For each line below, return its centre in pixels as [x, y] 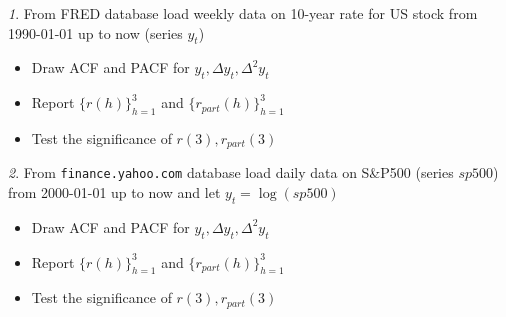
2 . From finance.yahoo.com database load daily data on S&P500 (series [231, 172]
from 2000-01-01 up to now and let [114, 192]
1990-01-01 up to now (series [95, 32]
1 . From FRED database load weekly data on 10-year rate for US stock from [243, 13]
